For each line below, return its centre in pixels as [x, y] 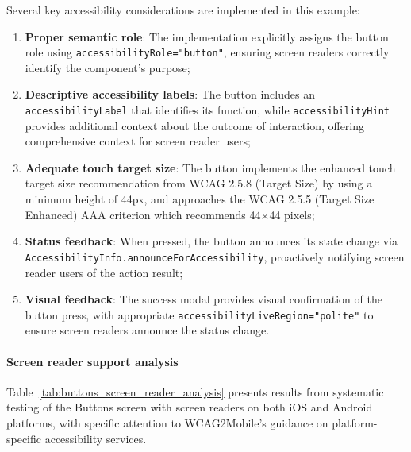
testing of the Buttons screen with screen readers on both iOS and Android [190, 407]
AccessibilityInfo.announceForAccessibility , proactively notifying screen [215, 256]
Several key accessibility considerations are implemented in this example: [183, 10]
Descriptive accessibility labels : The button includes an [170, 94]
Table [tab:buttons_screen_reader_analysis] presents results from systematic [195, 391]
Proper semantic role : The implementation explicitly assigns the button [207, 36]
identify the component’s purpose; [108, 67]
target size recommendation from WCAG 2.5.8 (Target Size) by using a [199, 183]
